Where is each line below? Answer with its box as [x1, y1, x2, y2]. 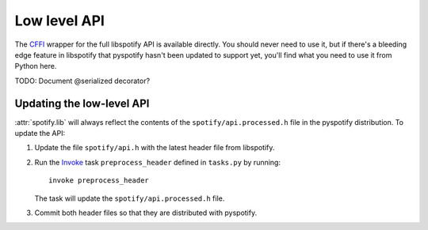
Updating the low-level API [14, 96, 150, 110]
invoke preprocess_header [48, 176, 150, 185]
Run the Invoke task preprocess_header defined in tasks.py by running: [34, 157, 281, 167]
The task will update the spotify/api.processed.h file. [34, 194, 225, 203]
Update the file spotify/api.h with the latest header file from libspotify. [34, 143, 275, 153]
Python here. [14, 62, 57, 71]
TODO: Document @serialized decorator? [14, 76, 151, 85]
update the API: [14, 129, 66, 138]
